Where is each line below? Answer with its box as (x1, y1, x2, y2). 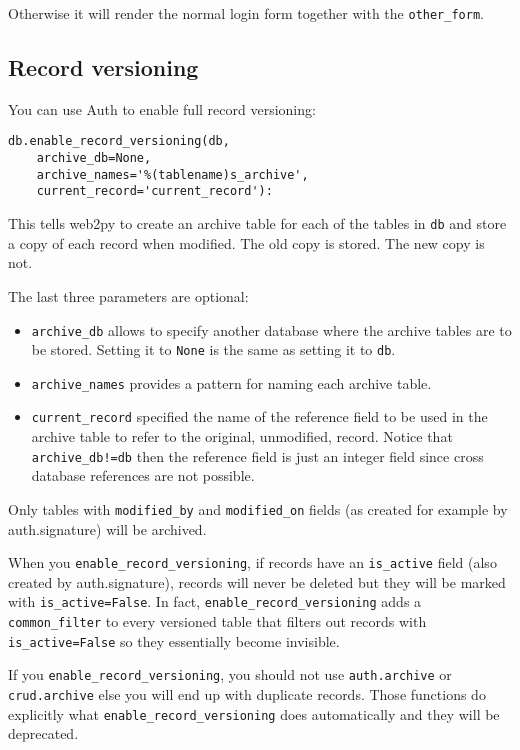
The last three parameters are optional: (8, 285, 249, 306)
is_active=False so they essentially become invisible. (8, 630, 340, 651)
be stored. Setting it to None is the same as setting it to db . (31, 339, 396, 360)
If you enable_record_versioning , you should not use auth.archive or (8, 664, 452, 685)
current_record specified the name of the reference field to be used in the (31, 406, 488, 427)
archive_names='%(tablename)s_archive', (36, 167, 309, 182)
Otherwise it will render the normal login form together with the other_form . (8, 3, 484, 23)
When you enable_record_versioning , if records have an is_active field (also (8, 552, 497, 573)
